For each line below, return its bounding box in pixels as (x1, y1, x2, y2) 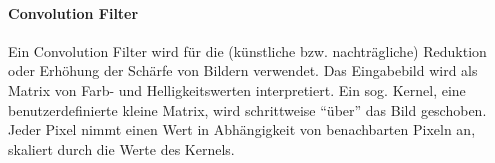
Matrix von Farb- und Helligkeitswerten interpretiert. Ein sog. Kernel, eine (8, 79, 466, 100)
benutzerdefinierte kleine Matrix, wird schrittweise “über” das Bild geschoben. (8, 99, 487, 120)
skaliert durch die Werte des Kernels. (8, 138, 235, 159)
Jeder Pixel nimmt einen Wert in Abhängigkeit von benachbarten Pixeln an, (8, 119, 476, 140)
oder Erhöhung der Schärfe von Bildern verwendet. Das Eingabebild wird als (8, 60, 478, 81)
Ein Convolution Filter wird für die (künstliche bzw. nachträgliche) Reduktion (8, 40, 487, 61)
